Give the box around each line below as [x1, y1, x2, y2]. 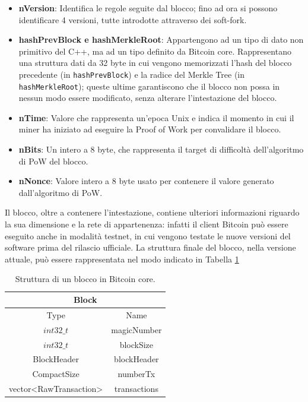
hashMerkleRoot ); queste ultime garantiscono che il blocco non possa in [18, 80, 280, 92]
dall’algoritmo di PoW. [18, 186, 103, 198]
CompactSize [32, 368, 80, 380]
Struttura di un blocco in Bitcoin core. [15, 273, 155, 285]
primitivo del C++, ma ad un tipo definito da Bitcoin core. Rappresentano [18, 45, 291, 57]
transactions [114, 382, 158, 395]
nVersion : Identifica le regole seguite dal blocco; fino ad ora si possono [18, 2, 278, 14]
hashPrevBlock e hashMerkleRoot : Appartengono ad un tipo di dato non [18, 33, 304, 46]
